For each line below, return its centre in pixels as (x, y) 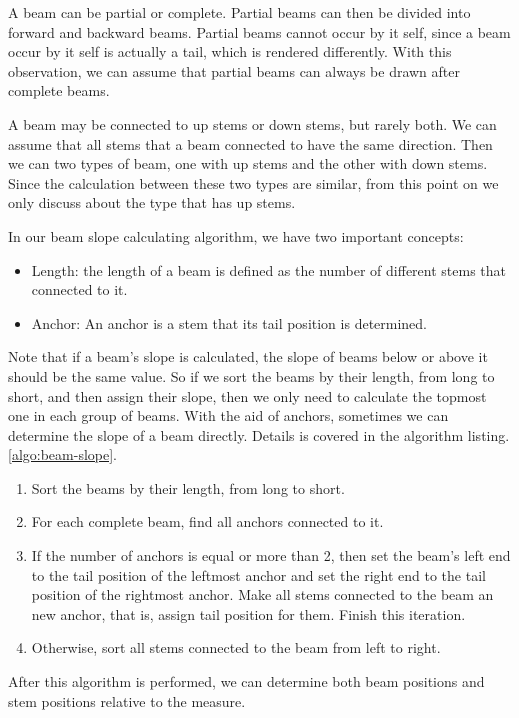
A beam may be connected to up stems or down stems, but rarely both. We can (252, 123)
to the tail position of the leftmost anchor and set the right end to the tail (258, 574)
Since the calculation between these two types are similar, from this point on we (253, 182)
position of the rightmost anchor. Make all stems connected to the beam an (262, 594)
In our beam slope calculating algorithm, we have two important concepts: (236, 235)
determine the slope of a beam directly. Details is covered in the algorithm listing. (259, 434)
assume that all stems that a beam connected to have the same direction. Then (250, 143)
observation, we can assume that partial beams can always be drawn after (234, 70)
